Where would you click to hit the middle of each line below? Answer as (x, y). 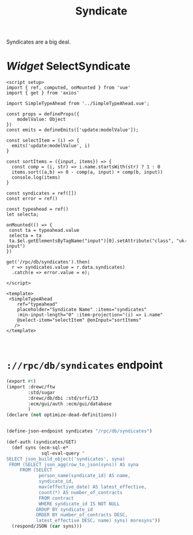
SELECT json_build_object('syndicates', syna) (66, 459)
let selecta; (23, 215)
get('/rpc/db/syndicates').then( (48, 262)
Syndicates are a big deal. (39, 42)
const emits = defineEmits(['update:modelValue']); (72, 130)
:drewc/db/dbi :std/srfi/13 (63, 398)
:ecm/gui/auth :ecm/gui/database (70, 404)
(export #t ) (21, 382)
